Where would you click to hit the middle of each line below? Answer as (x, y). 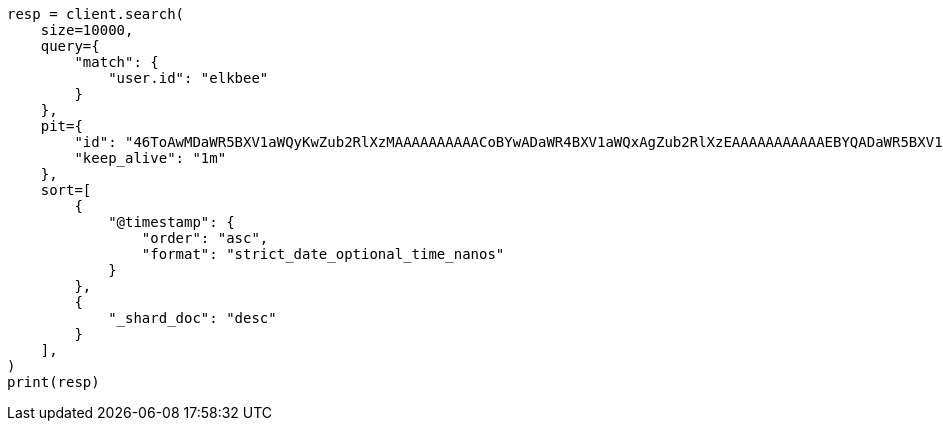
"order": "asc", (205, 238)
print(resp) (53, 382)
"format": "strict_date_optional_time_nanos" (323, 254)
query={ (70, 46)
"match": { (116, 62)
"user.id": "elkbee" (188, 78)
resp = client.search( (96, 14)
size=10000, (87, 30)
